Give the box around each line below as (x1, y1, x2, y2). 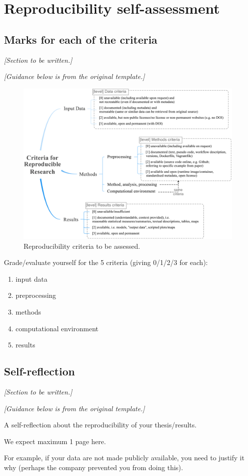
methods (15, 306, 41, 317)
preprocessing (15, 290, 56, 300)
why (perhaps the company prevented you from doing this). (4, 462, 183, 472)
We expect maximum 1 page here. (4, 436, 106, 446)
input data (15, 273, 48, 284)
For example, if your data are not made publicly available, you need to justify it (4, 452, 245, 463)
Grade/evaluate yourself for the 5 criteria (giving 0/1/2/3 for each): (4, 257, 208, 267)
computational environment (15, 323, 99, 333)
